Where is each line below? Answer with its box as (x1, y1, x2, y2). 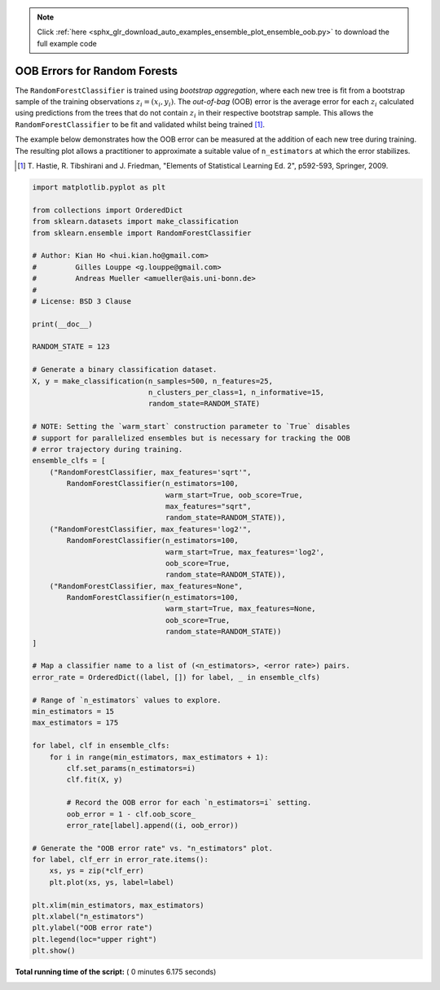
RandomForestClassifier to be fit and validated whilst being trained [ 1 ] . (15, 119, 265, 129)
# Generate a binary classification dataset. (32, 365, 218, 375)
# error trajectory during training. (32, 445, 183, 453)
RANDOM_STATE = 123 (32, 342, 110, 352)
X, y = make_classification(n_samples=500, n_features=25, (32, 376, 273, 386)
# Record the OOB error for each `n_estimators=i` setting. (66, 798, 312, 808)
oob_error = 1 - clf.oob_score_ (66, 809, 196, 818)
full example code (37, 38, 97, 48)
